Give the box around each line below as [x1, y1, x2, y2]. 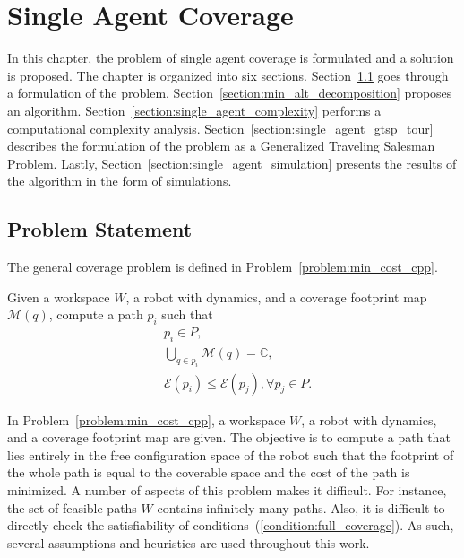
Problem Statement [7, 215, 193, 243]
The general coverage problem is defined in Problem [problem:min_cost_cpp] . [7, 257, 438, 276]
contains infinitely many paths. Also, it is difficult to [157, 498, 445, 517]
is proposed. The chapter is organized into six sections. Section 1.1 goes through [7, 65, 449, 84]
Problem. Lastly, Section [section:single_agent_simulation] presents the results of [7, 153, 457, 172]
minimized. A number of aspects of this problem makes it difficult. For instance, [7, 481, 447, 500]
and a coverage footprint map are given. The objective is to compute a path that [7, 428, 451, 447]
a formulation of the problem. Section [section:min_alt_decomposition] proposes [7, 83, 452, 102]
